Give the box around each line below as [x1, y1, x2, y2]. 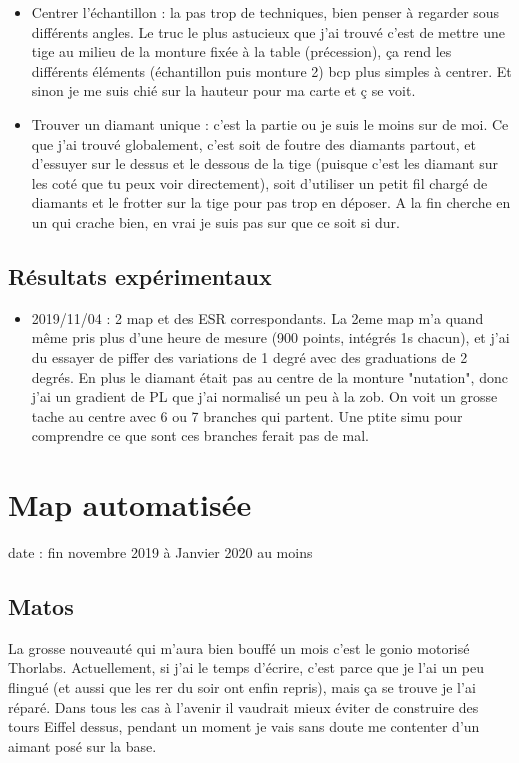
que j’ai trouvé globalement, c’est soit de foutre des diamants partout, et [31, 133, 476, 154]
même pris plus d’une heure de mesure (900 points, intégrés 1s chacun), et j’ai [31, 327, 510, 348]
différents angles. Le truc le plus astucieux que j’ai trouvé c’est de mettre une [31, 21, 505, 42]
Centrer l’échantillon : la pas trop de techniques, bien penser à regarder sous [31, 2, 500, 22]
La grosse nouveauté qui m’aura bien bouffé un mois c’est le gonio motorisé [8, 637, 470, 658]
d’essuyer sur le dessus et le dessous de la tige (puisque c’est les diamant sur [31, 153, 498, 174]
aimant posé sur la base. [8, 735, 157, 756]
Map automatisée [8, 484, 252, 525]
